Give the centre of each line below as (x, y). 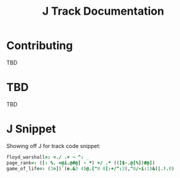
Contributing (40, 46)
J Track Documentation (103, 11)
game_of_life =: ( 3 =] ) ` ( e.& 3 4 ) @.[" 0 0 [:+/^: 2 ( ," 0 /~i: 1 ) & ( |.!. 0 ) (91, 169)
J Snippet (31, 129)
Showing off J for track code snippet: (53, 146)
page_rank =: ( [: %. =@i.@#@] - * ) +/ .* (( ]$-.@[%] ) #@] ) (81, 163)
